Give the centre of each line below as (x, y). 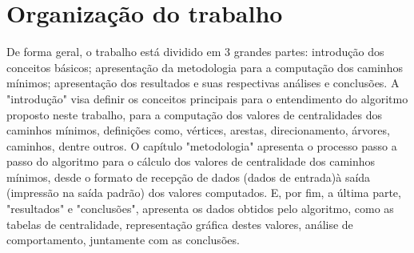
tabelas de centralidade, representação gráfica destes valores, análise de (180, 224)
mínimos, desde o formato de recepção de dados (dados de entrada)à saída (189, 177)
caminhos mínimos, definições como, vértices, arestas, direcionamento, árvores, (198, 130)
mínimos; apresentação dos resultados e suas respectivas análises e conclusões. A (203, 83)
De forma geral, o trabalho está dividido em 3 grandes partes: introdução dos (195, 52)
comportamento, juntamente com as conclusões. (123, 240)
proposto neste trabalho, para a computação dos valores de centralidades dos (195, 114)
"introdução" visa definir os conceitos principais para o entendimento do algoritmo (207, 98)
